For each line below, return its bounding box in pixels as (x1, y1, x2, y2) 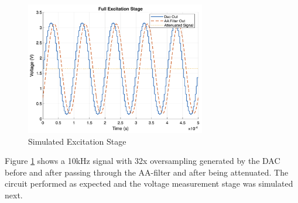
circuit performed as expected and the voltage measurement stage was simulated (5, 177, 293, 190)
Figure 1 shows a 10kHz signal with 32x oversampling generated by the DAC (5, 155, 280, 167)
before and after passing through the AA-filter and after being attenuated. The (5, 166, 289, 178)
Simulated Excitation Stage (28, 135, 126, 147)
